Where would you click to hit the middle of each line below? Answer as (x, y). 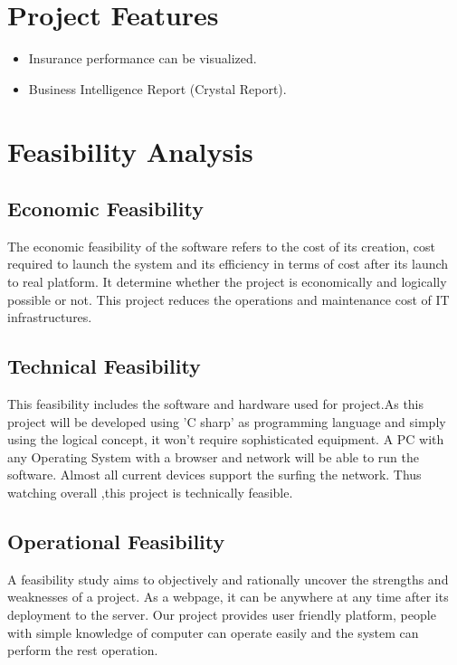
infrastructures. (50, 317)
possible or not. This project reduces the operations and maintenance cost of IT (228, 299)
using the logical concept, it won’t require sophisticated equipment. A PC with (226, 439)
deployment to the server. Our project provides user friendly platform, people (222, 615)
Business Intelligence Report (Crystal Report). (157, 88)
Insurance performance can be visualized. (143, 58)
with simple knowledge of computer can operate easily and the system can (213, 632)
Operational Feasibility (116, 541)
